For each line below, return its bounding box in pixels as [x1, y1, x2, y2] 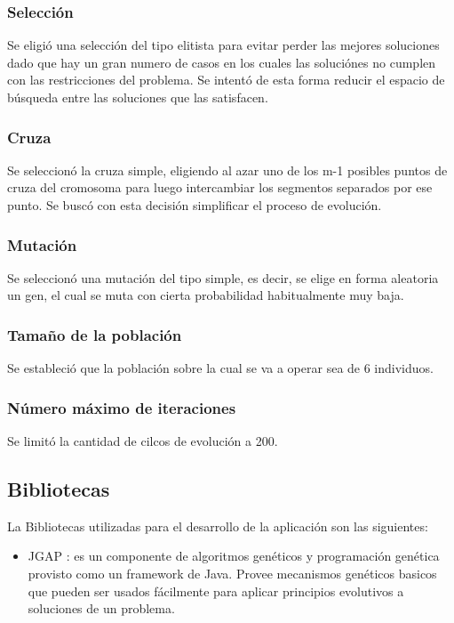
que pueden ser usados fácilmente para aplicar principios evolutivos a [28, 581, 404, 600]
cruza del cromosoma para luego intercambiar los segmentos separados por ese [7, 178, 433, 197]
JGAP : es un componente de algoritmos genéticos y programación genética [28, 546, 440, 565]
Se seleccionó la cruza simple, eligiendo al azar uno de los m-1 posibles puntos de [7, 160, 448, 179]
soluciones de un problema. [28, 599, 175, 618]
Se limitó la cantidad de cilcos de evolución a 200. [7, 432, 278, 450]
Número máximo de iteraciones [7, 396, 236, 418]
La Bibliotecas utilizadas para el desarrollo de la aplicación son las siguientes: [7, 516, 428, 535]
